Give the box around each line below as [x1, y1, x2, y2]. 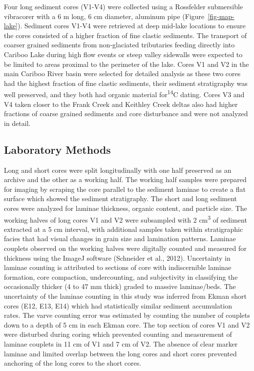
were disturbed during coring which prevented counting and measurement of [4, 329, 232, 339]
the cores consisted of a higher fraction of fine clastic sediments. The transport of [4, 30, 247, 40]
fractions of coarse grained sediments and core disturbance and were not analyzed [4, 108, 248, 119]
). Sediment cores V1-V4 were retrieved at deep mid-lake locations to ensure [18, 21, 246, 31]
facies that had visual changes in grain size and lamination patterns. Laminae [4, 233, 236, 244]
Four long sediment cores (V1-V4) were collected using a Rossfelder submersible [4, 1, 243, 11]
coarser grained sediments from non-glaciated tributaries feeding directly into [4, 40, 235, 50]
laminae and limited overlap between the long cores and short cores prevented [4, 348, 237, 358]
